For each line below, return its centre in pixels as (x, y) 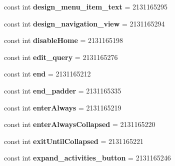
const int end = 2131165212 (47, 74)
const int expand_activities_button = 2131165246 (87, 158)
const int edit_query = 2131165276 (61, 57)
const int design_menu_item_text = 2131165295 (86, 6)
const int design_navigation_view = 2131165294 (84, 23)
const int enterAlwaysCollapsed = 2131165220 (80, 124)
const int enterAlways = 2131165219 (63, 107)
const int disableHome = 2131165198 (64, 40)
